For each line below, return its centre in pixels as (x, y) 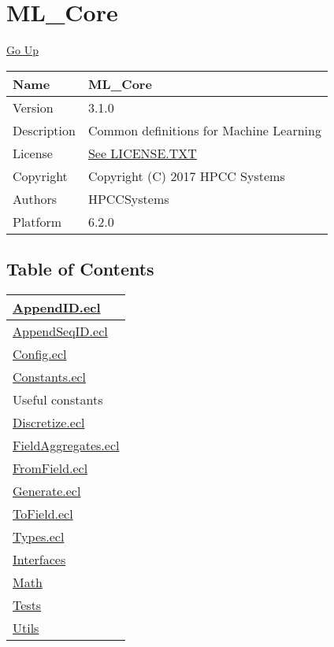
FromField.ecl (50, 468)
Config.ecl (40, 353)
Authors (35, 198)
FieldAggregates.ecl (66, 445)
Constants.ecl (50, 376)
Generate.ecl (47, 490)
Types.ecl (39, 536)
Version (33, 107)
